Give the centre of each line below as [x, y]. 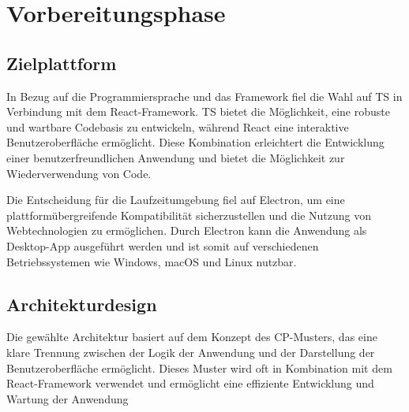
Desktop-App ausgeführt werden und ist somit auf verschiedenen [163, 245]
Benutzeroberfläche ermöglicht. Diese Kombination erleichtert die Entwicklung [195, 142]
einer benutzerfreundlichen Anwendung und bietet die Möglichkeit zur [176, 157]
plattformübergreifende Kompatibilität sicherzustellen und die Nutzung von [189, 215]
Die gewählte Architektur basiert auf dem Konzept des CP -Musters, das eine [192, 337]
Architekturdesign [82, 304]
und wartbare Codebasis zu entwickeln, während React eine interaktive [178, 126]
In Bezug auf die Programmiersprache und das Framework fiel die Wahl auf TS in [204, 96]
